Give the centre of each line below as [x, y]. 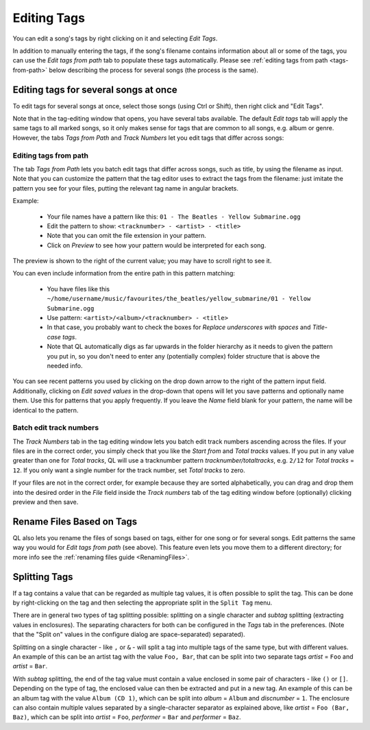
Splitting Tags [43, 577]
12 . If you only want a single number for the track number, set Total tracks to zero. [129, 470]
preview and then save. [46, 502]
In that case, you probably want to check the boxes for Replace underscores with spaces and [179, 327]
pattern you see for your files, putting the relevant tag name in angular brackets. [126, 188]
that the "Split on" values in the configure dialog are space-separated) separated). [129, 635]
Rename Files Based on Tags [75, 521]
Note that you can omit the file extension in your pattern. [127, 236]
